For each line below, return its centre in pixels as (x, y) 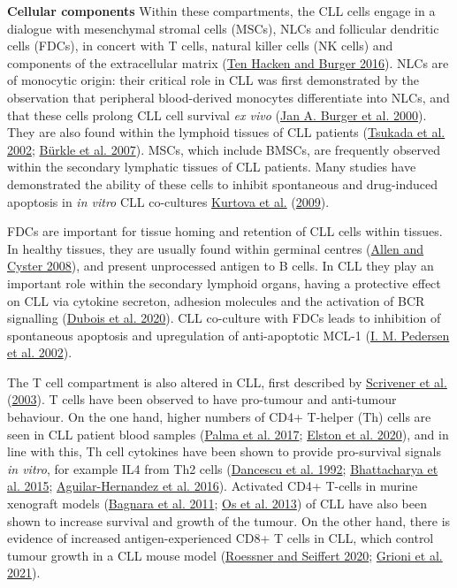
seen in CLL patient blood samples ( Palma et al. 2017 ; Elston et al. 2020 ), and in (228, 434)
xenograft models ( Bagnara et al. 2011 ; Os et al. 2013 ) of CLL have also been (217, 504)
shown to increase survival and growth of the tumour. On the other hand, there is (229, 520)
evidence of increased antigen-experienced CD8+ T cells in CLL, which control (221, 538)
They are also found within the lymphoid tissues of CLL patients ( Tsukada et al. (226, 132)
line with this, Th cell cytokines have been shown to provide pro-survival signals (224, 451)
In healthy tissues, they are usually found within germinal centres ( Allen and (216, 248)
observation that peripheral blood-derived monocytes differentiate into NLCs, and (228, 97)
